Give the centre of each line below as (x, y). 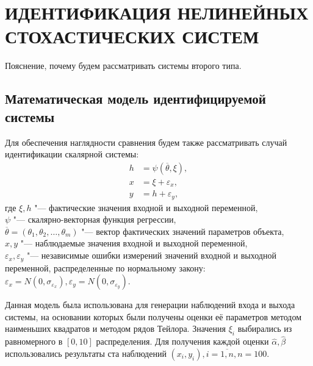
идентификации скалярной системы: (72, 154)
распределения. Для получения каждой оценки (182, 341)
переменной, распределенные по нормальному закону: (105, 267)
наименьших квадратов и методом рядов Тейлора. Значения (115, 328)
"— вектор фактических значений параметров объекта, (183, 231)
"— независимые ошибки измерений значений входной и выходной (151, 255)
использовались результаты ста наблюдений (86, 353)
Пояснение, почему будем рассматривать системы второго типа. (123, 66)
